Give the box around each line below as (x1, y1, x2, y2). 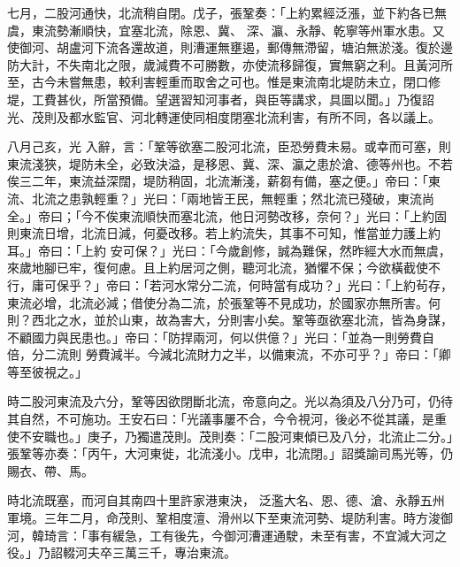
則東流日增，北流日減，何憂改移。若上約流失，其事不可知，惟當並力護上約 (7, 224, 441, 242)
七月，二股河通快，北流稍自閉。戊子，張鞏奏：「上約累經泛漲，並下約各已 (7, 4, 434, 21)
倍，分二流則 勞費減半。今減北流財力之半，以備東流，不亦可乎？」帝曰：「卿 (7, 345, 451, 364)
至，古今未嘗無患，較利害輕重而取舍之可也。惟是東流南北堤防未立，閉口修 (7, 73, 441, 91)
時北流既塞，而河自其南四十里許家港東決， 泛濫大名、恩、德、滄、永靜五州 (7, 491, 445, 510)
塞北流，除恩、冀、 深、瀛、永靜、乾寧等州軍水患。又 (130, 20, 445, 39)
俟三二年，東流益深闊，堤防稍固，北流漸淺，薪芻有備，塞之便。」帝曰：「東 (7, 172, 441, 190)
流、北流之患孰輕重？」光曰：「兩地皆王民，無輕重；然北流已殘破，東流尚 (7, 188, 434, 207)
